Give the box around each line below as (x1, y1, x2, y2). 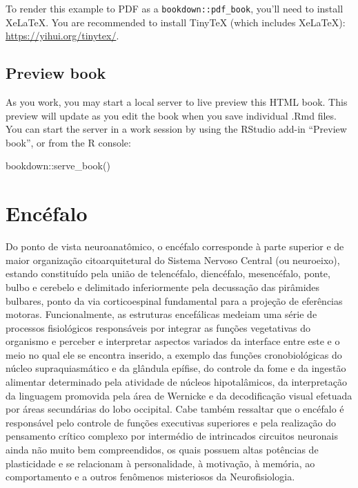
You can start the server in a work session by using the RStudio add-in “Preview (6, 122, 347, 136)
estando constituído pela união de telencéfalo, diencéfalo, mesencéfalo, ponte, (6, 266, 330, 281)
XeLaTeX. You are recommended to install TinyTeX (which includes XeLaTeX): (6, 15, 346, 29)
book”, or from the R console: (6, 135, 131, 149)
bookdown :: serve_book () (6, 158, 110, 173)
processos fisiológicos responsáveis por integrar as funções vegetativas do (6, 320, 310, 335)
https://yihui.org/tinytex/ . (6, 28, 119, 43)
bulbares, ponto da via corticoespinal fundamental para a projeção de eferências (6, 293, 343, 308)
